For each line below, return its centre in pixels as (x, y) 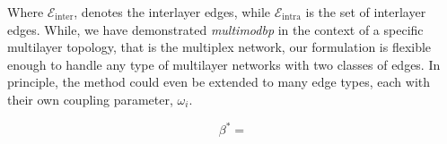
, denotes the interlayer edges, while (172, 12)
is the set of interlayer (366, 12)
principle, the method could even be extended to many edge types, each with (219, 82)
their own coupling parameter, (90, 99)
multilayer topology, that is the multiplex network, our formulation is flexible (219, 47)
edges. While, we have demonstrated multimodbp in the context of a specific (215, 29)
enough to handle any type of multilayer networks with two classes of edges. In (224, 64)
